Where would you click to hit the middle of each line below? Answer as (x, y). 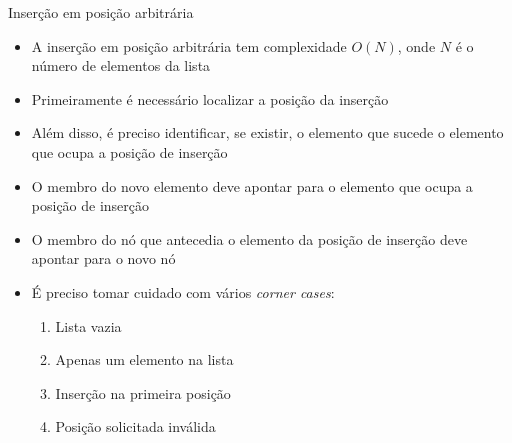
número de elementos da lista (121, 65)
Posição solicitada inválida (135, 426)
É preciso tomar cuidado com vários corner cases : (183, 291)
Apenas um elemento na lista (144, 359)
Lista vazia (88, 325)
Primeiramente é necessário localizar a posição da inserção (210, 98)
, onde (416, 45)
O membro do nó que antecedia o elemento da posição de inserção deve (249, 238)
